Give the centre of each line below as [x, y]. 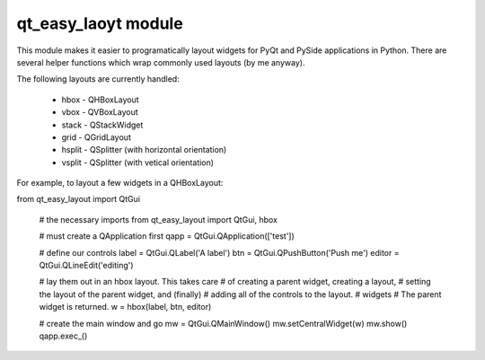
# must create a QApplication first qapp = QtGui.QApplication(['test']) [167, 236]
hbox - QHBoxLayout [100, 100]
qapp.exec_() [63, 336]
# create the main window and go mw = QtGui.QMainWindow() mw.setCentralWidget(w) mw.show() [223, 323]
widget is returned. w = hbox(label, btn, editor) [125, 307]
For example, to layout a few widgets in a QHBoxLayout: [120, 183]
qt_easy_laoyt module [100, 23]
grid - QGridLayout [97, 137]
